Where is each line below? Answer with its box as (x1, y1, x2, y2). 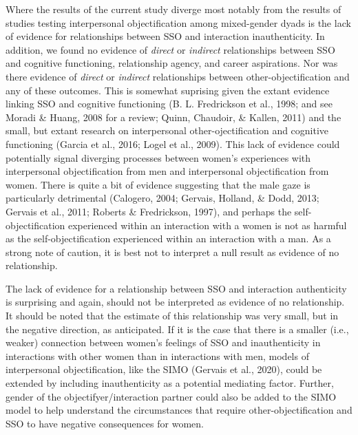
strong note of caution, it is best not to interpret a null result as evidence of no (6, 244, 339, 259)
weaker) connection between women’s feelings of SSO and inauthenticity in (6, 335, 321, 350)
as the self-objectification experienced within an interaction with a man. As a (6, 231, 331, 246)
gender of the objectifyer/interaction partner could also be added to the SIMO (6, 389, 337, 403)
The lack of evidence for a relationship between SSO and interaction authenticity (6, 281, 347, 295)
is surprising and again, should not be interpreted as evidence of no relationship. (6, 295, 345, 309)
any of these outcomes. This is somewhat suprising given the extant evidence (6, 83, 330, 97)
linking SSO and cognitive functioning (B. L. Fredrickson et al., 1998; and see (6, 96, 333, 111)
